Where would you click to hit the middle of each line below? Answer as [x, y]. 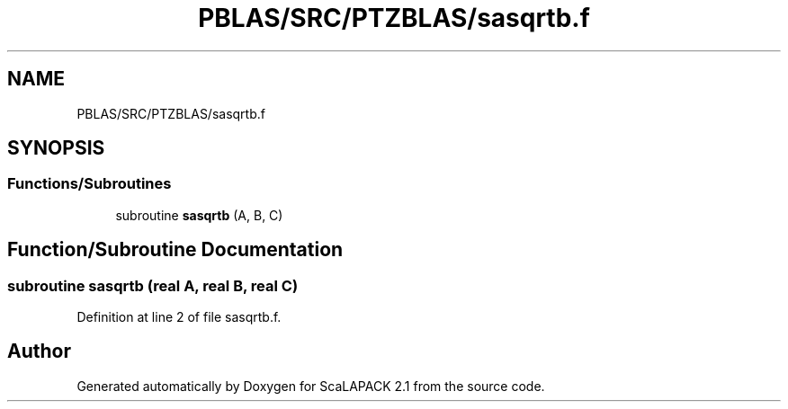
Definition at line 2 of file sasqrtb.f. [179, 317]
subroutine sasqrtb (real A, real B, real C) [153, 285]
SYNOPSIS [56, 148]
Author [39, 351]
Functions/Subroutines [90, 184]
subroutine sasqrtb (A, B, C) [199, 215]
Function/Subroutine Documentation [175, 250]
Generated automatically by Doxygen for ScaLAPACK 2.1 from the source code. [311, 386]
